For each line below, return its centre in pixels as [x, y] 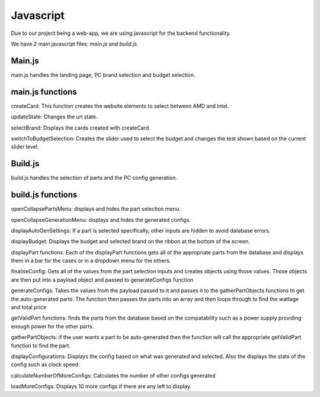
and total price [29, 307]
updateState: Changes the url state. [54, 117]
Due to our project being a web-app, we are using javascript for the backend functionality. [121, 33]
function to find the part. [41, 346]
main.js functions [44, 92]
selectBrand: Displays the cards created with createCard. [81, 128]
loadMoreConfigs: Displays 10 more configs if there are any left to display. [101, 386]
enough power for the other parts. [52, 326]
